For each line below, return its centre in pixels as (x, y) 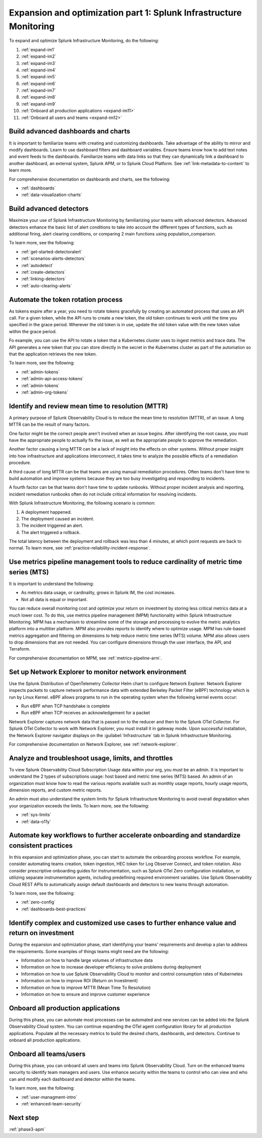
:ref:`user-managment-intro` (49, 1097)
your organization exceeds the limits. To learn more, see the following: (79, 805)
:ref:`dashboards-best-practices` (54, 909)
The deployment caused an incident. (58, 519)
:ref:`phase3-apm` (27, 1129)
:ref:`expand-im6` (39, 84)
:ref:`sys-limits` (36, 815)
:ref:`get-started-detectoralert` (52, 251)
